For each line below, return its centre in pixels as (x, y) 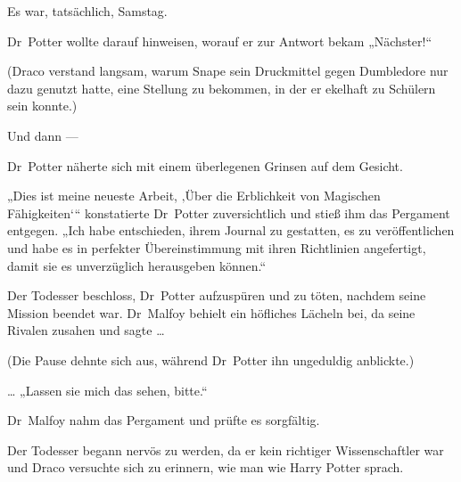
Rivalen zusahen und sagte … (86, 330)
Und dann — (43, 135)
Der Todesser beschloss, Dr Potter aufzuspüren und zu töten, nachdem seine (217, 295)
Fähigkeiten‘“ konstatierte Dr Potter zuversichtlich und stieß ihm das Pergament (229, 212)
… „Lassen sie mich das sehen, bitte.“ (107, 390)
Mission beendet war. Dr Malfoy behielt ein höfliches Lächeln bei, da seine (211, 312)
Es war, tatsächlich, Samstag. (87, 11)
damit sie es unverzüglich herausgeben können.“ (137, 265)
